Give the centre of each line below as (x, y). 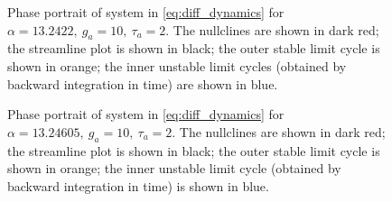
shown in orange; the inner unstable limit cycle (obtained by (174, 168)
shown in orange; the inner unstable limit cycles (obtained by (177, 65)
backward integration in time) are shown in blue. (143, 83)
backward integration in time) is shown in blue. (138, 185)
